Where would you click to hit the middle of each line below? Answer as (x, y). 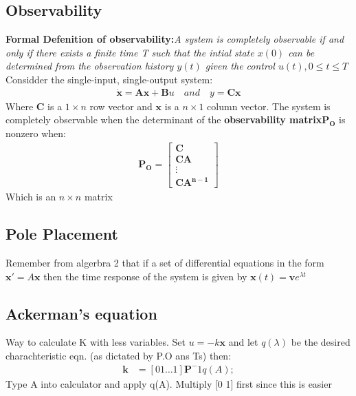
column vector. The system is (269, 106)
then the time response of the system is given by (145, 276)
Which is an (31, 197)
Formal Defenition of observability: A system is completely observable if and (175, 39)
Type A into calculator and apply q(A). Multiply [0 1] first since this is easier (169, 383)
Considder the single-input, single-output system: (109, 79)
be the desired (321, 342)
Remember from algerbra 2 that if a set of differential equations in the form (165, 263)
